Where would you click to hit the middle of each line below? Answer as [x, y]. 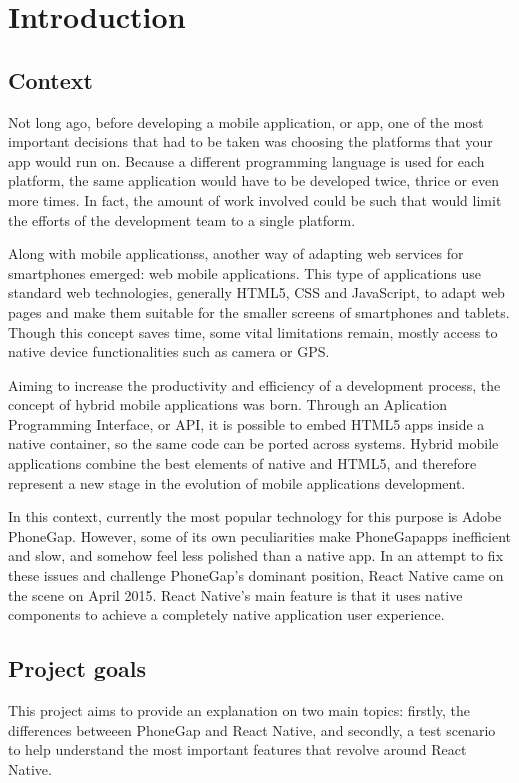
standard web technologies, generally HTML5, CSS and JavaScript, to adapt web [256, 292]
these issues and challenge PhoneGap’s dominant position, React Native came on [256, 575]
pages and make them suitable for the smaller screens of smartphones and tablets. [259, 311]
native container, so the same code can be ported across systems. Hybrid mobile [253, 443]
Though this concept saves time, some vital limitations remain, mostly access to [253, 331]
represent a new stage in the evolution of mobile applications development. [237, 482]
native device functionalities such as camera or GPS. [169, 351]
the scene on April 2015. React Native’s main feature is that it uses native [235, 594]
